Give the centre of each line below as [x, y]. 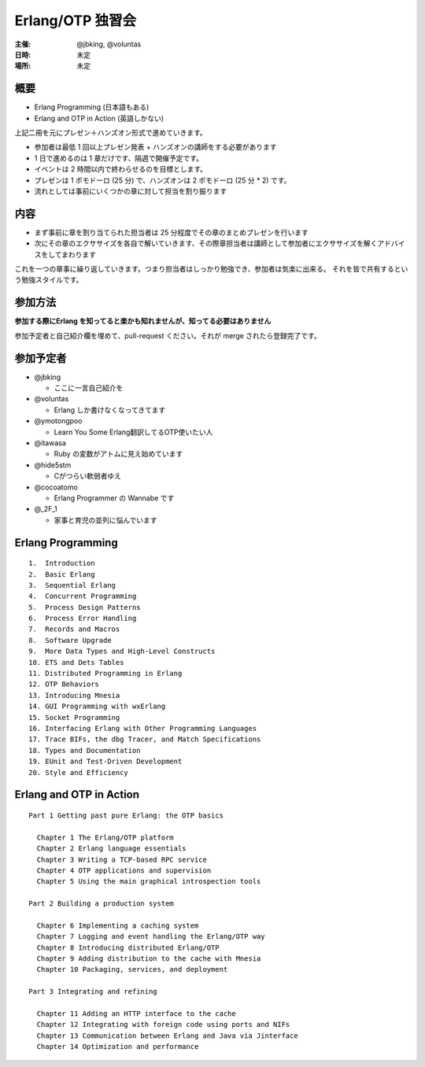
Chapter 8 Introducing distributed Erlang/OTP [128, 947]
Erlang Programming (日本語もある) [92, 107]
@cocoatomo [56, 487]
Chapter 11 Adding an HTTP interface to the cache [136, 1013]
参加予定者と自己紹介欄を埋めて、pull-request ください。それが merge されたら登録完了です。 [168, 335]
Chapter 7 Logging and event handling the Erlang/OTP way [151, 937]
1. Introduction [62, 563]
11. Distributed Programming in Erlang [105, 674]
